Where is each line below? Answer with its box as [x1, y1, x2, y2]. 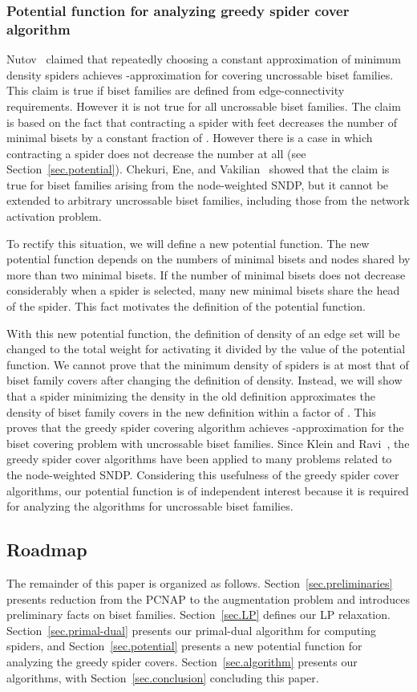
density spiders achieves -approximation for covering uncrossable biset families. [6, 66, 394, 83]
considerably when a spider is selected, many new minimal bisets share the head [6, 282, 400, 299]
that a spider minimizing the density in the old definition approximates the [6, 388, 376, 405]
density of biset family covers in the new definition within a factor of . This [6, 403, 376, 420]
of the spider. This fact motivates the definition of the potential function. [6, 298, 366, 315]
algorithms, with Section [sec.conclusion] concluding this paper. [6, 669, 319, 686]
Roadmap [6, 537, 87, 562]
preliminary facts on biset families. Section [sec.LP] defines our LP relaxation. [6, 606, 391, 623]
